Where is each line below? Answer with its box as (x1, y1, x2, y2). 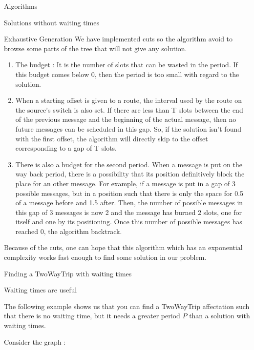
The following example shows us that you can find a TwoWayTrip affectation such (4, 301, 250, 311)
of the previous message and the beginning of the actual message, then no (15, 114, 236, 124)
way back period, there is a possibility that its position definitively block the (15, 169, 245, 179)
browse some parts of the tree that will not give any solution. (4, 43, 187, 53)
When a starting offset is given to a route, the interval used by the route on (15, 95, 242, 105)
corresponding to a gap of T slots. (15, 143, 117, 153)
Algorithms (4, 1, 38, 11)
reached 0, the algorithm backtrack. (15, 226, 122, 236)
